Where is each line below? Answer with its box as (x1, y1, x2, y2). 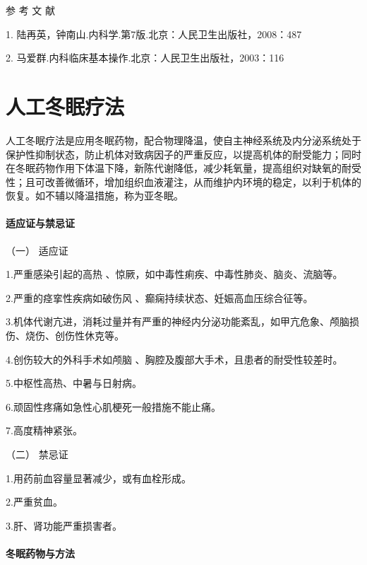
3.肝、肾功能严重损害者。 (6, 518, 122, 532)
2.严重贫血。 (6, 494, 63, 509)
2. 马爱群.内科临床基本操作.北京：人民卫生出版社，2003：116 (6, 50, 284, 65)
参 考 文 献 (6, 3, 55, 17)
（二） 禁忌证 (6, 447, 68, 462)
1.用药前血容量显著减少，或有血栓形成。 (6, 470, 191, 485)
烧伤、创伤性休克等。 (25, 328, 124, 343)
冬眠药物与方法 (6, 545, 75, 560)
